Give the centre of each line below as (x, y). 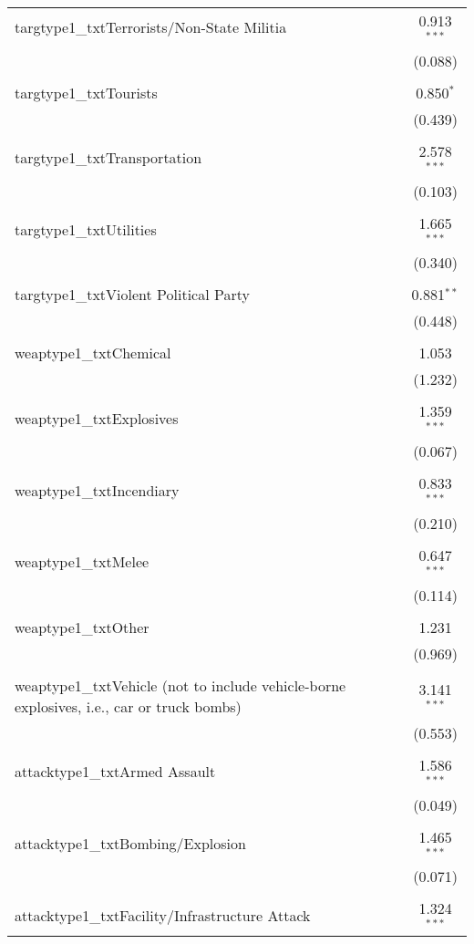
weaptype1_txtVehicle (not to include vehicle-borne (180, 685)
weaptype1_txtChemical (93, 353)
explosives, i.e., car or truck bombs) (128, 706)
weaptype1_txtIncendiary (97, 490)
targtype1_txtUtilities (86, 229)
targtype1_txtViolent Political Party (132, 295)
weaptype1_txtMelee (82, 562)
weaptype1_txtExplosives (97, 418)
